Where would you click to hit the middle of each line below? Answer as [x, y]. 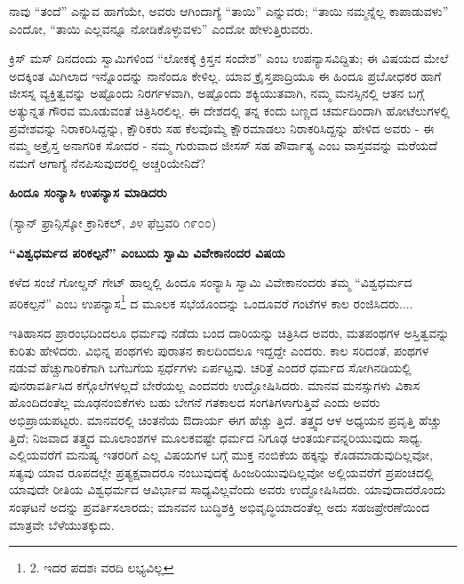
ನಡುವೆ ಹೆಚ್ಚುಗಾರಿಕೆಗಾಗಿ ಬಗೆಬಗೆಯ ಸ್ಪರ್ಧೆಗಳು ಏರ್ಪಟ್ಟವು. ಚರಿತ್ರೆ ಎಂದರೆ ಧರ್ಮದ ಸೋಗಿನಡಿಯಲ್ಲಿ [210, 368]
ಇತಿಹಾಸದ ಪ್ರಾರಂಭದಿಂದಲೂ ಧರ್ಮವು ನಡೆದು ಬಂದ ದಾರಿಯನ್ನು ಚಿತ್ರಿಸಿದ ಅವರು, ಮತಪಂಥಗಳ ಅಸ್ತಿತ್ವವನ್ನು [229, 332]
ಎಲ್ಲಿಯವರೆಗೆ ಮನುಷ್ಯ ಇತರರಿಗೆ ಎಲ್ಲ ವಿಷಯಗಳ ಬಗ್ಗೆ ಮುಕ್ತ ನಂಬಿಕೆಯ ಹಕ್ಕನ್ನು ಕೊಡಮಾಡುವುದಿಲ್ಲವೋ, [221, 455]
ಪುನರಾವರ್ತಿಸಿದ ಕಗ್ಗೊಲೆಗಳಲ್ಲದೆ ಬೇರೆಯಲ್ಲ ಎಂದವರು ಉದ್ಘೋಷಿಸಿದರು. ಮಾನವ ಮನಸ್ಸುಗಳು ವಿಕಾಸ [215, 384]
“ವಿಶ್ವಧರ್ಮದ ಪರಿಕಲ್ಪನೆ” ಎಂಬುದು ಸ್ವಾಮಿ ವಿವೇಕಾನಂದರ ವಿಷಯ [147, 252]
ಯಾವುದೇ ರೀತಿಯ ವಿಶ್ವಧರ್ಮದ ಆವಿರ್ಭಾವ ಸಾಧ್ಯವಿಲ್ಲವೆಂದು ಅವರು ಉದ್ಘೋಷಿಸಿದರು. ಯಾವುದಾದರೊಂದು [228, 489]
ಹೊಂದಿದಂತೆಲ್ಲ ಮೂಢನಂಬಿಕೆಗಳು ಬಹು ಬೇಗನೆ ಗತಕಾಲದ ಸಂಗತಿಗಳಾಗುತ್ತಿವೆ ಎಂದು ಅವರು [195, 402]
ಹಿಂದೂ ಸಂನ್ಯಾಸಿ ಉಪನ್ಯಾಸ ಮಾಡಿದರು [88, 192]
